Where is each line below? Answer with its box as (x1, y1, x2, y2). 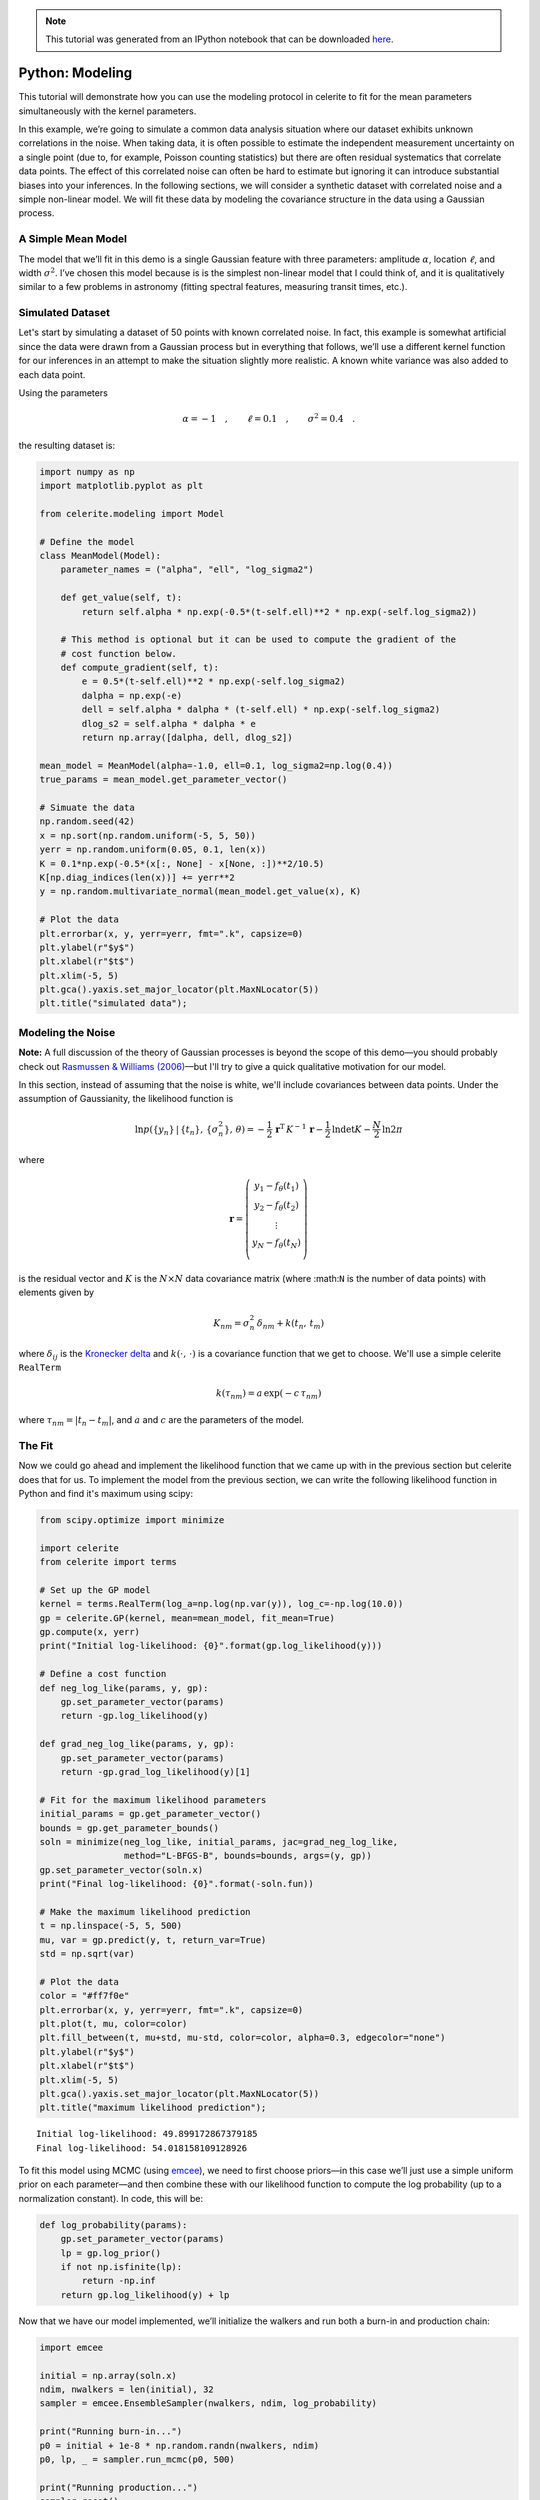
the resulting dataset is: (18, 439, 116, 451)
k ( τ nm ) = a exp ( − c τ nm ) (215, 1388, 322, 1402)
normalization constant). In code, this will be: (18, 2192, 204, 2204)
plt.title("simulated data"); (39, 998, 188, 1009)
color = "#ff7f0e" (39, 1990, 130, 2002)
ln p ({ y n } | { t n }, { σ (134, 1123, 219, 1137)
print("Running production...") (39, 2481, 199, 2493)
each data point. (18, 368, 86, 380)
